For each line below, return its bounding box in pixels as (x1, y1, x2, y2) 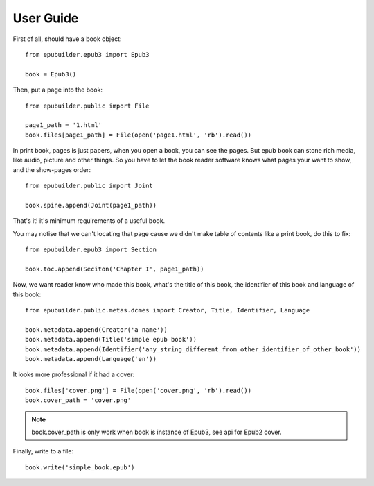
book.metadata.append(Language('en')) (25, 355, 157, 363)
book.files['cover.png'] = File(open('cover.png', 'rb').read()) (25, 386, 252, 394)
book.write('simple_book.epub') (25, 463, 135, 471)
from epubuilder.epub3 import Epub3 (25, 51, 150, 58)
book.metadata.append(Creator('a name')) (25, 326, 168, 333)
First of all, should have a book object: (12, 35, 122, 43)
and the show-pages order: (12, 165, 91, 174)
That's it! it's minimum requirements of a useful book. (12, 217, 166, 225)
